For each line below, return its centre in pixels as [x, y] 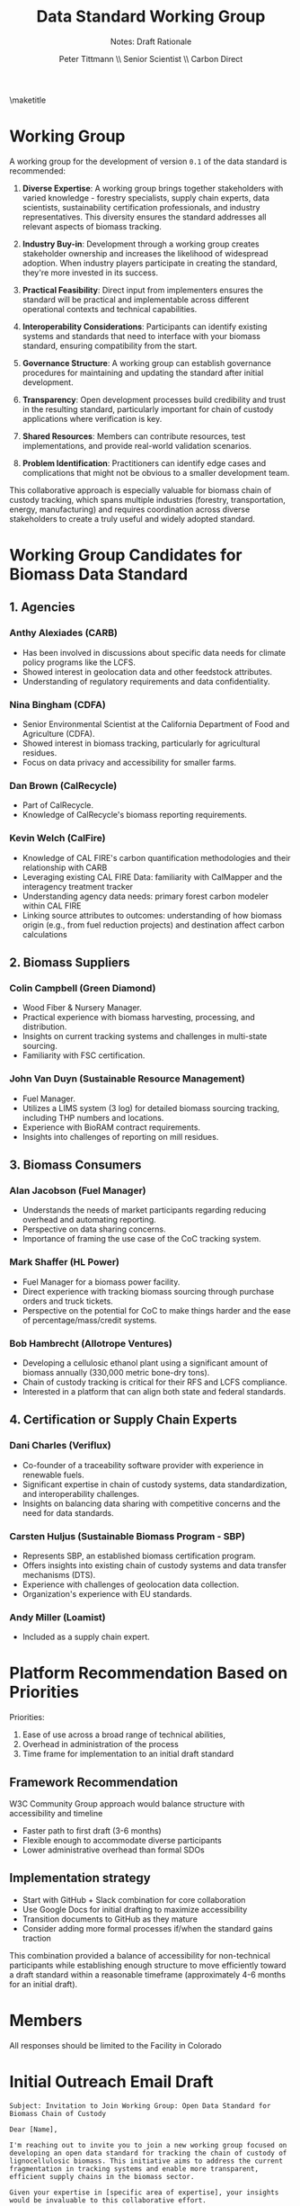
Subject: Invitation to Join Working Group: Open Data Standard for [140, 2106]
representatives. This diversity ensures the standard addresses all [144, 217]
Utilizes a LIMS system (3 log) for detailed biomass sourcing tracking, [151, 1107]
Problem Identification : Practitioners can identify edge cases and [144, 463]
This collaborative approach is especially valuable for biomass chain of [141, 490]
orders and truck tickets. [68, 1301]
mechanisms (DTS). [59, 1574]
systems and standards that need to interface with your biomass [141, 336]
